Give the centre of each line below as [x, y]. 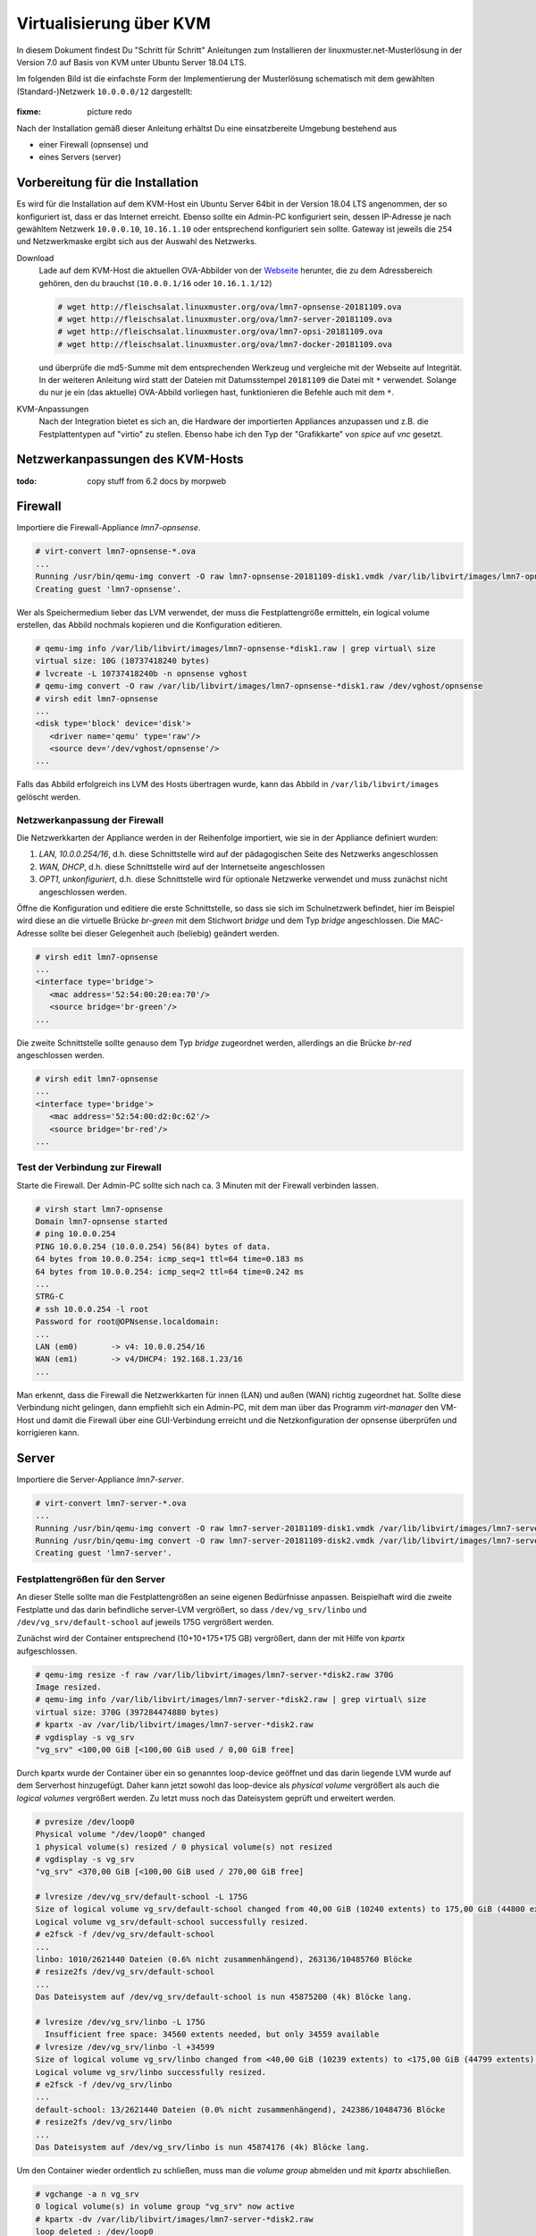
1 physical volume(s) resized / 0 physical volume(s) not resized [184, 1846]
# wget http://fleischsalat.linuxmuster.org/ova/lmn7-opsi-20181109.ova [220, 332]
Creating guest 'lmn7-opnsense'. [109, 589]
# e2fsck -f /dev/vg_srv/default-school [125, 1935]
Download [35, 258]
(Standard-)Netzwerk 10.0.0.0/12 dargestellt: [105, 91]
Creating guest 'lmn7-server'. [104, 1553]
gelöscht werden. [49, 797]
